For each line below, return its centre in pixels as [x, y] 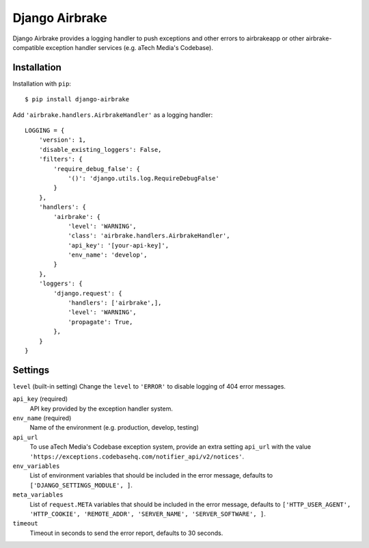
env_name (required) [42, 418]
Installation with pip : [42, 83]
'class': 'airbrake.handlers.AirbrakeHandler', [149, 236]
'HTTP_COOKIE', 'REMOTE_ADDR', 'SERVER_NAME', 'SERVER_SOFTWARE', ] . [148, 514]
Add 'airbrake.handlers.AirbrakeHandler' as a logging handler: [113, 115]
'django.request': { [88, 293]
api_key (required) [40, 399]
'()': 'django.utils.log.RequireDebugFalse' [144, 178]
